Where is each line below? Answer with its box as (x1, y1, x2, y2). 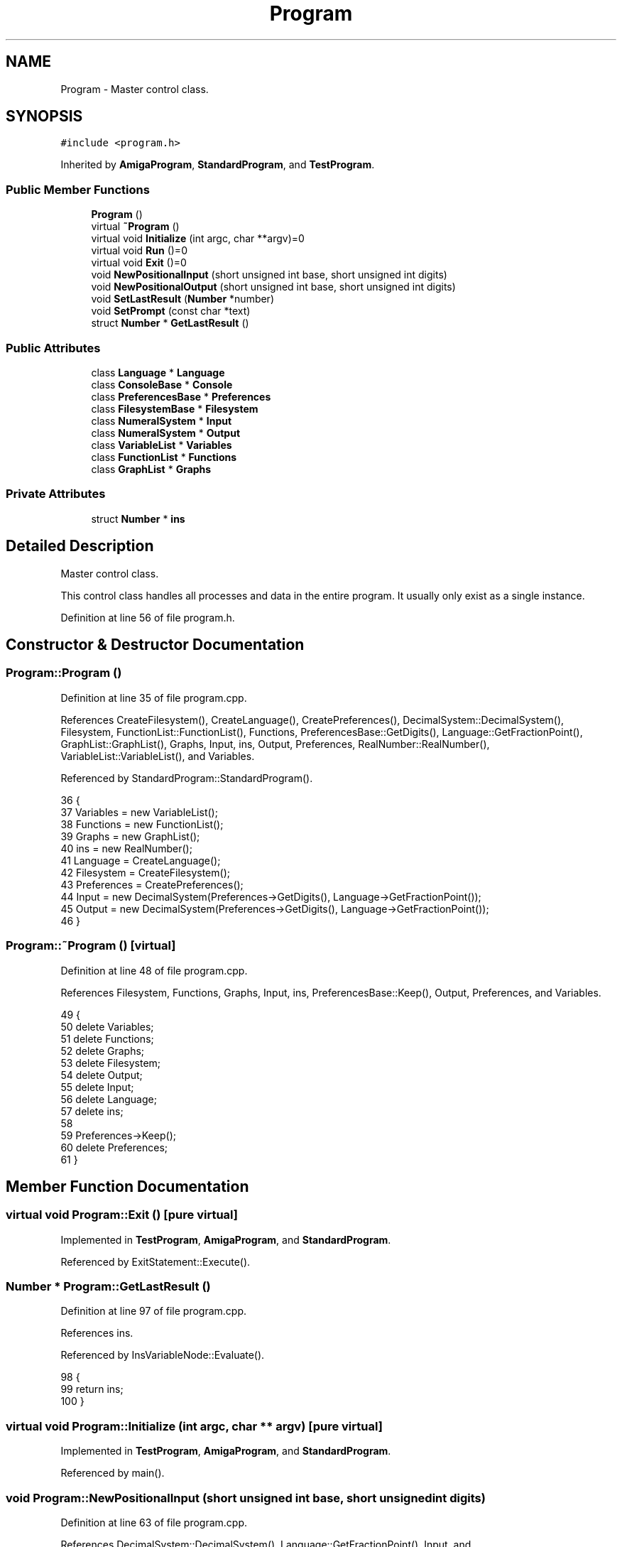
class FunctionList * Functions (91, 450, 237, 463)
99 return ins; (60, 1383, 124, 1396)
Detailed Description (6, 537, 154, 555)
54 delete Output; (60, 1068, 143, 1081)
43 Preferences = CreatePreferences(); (60, 878, 244, 891)
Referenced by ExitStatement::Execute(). (60, 1255, 251, 1268)
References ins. (60, 1327, 133, 1340)
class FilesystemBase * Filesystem (91, 402, 258, 415)
